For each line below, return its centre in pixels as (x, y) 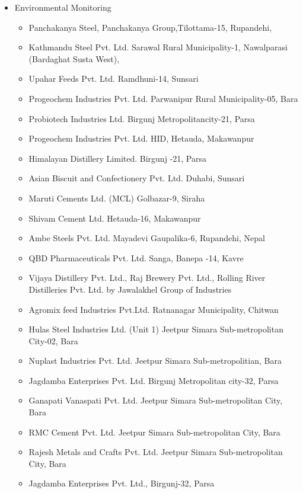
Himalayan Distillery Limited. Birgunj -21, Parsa (117, 158)
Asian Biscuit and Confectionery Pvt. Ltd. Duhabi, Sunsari (137, 178)
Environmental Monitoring (63, 7)
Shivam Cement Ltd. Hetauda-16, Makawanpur (115, 218)
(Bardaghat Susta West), (74, 58)
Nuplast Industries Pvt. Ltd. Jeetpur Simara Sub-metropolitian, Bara (155, 361)
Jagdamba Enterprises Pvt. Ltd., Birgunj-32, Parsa (122, 483)
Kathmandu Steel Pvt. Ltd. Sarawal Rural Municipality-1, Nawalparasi (158, 47)
